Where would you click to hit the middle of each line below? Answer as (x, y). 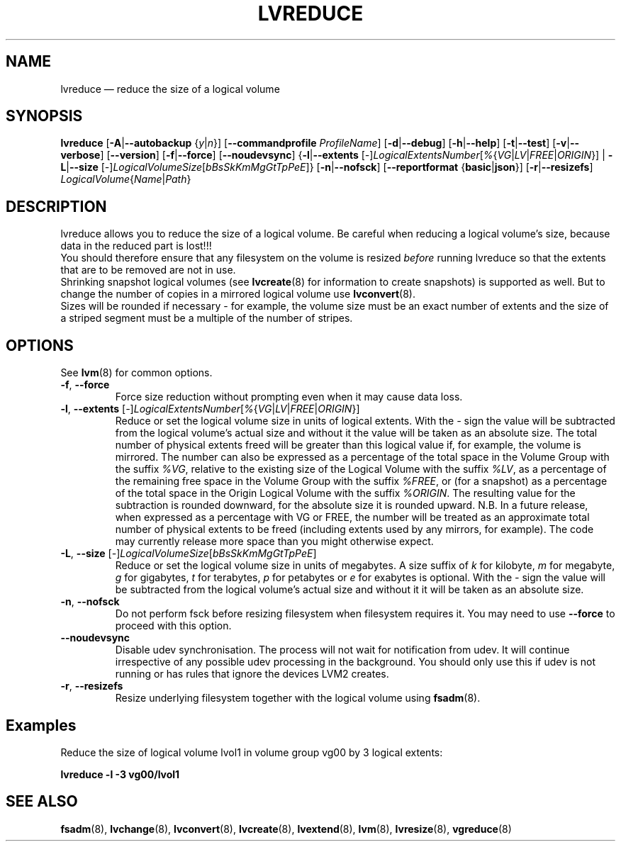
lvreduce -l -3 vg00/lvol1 (120, 774)
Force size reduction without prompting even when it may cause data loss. (289, 397)
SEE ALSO (42, 802)
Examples (41, 725)
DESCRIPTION (56, 206)
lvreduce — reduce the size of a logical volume (170, 89)
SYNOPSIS (44, 116)
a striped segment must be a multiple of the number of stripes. (207, 318)
